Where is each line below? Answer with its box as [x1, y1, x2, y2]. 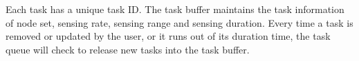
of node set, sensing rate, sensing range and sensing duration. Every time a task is [6, 15, 353, 29]
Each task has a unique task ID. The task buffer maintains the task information [6, 2, 344, 16]
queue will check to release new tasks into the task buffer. [6, 42, 250, 56]
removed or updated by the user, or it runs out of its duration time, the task [6, 29, 331, 43]
